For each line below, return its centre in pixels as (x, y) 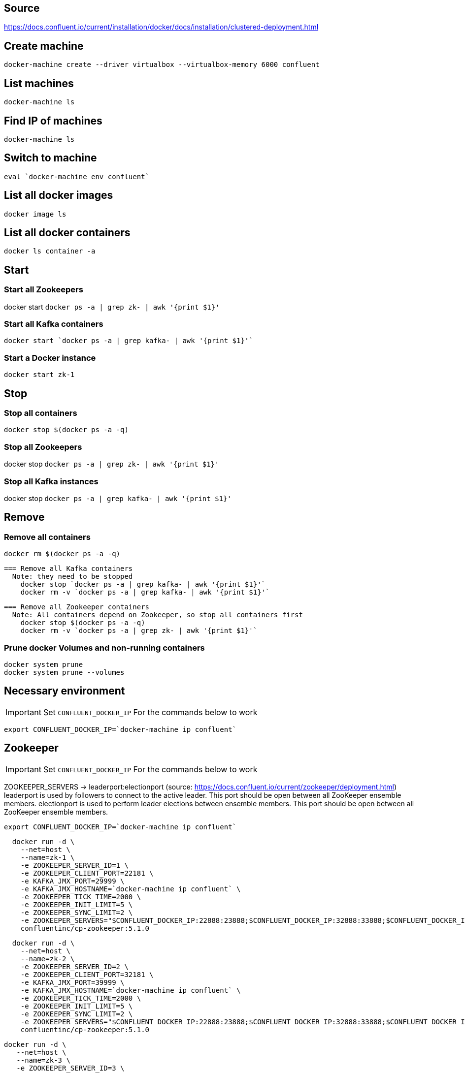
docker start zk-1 (39, 375)
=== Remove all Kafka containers (68, 569)
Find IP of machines (53, 121)
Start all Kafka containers (54, 324)
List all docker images (59, 195)
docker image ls (35, 214)
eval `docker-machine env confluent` (77, 176)
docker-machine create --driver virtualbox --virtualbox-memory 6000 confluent (162, 65)
